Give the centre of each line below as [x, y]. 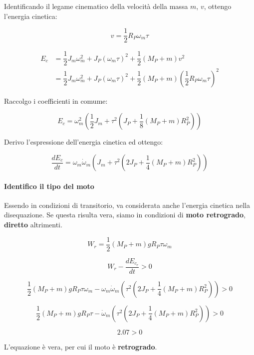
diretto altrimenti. [33, 225]
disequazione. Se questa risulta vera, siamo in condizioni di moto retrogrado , [125, 215]
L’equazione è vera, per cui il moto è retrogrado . [81, 346]
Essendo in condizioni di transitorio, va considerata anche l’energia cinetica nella [127, 205]
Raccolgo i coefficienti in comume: [56, 100]
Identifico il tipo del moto [49, 186]
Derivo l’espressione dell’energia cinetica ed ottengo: [84, 142]
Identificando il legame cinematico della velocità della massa [96, 6]
